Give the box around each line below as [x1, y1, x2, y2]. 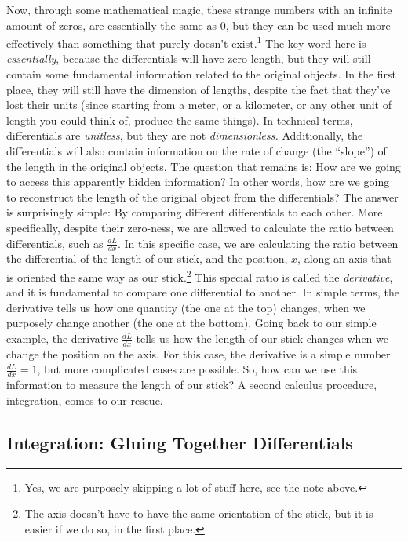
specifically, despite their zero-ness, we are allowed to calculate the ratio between [6, 219, 394, 235]
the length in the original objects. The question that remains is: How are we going [6, 158, 401, 174]
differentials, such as [6, 235, 104, 251]
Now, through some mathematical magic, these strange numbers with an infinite [6, 2, 392, 17]
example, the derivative [6, 330, 118, 347]
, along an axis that [297, 250, 392, 267]
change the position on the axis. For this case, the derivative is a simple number [6, 345, 391, 362]
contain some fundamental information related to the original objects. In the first [6, 66, 397, 82]
